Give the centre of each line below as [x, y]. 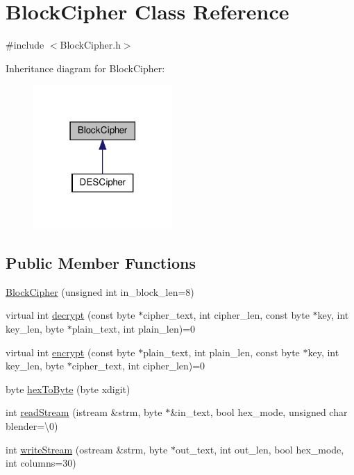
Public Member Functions [101, 262]
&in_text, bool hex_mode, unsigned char [259, 412]
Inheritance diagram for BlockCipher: [85, 68]
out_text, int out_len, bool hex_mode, [260, 449]
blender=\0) [32, 425]
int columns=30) [41, 463]
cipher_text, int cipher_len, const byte [226, 315]
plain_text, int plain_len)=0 [134, 328]
